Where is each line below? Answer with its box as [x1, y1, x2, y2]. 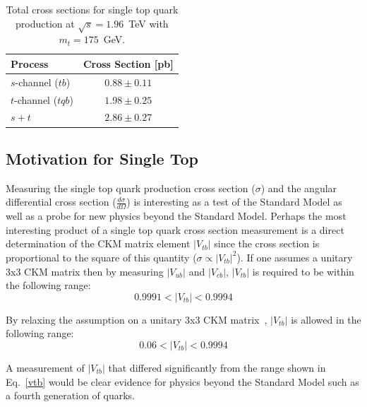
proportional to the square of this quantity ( [6, 249, 197, 264]
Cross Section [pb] [83, 56, 174, 71]
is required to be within [252, 264, 354, 278]
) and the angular [260, 180, 337, 195]
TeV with [128, 16, 169, 30]
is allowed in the [291, 312, 361, 326]
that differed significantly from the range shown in [108, 360, 326, 374]
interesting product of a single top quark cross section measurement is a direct [6, 222, 344, 237]
